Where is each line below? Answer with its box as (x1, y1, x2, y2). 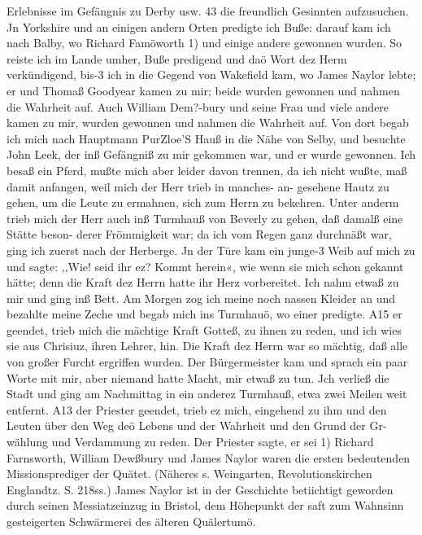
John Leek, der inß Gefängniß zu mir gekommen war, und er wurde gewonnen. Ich (7, 146, 416, 163)
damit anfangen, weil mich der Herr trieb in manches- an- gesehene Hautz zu (7, 178, 389, 195)
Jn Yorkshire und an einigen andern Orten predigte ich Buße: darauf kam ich (7, 18, 391, 35)
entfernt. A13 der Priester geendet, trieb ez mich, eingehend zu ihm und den (7, 401, 387, 418)
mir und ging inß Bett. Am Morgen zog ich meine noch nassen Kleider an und (7, 289, 396, 306)
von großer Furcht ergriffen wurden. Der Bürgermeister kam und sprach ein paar (7, 353, 408, 371)
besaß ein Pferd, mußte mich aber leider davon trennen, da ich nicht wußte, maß (7, 161, 407, 178)
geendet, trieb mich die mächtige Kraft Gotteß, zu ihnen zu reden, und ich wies (7, 321, 402, 338)
